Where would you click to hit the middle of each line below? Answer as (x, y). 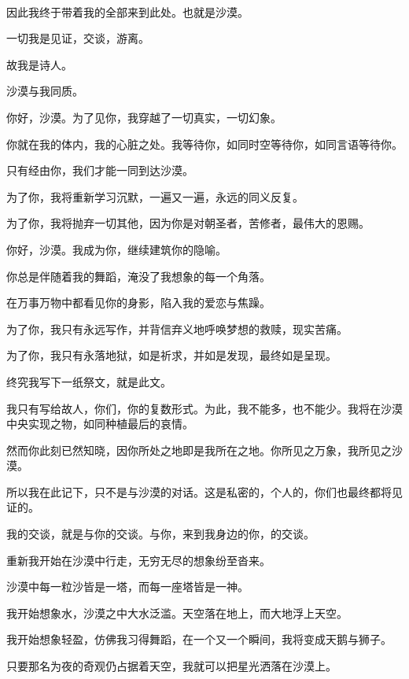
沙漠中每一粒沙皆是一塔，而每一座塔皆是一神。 (127, 587)
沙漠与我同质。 (45, 91)
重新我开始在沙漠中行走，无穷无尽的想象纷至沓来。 (138, 560)
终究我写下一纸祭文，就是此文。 (89, 381)
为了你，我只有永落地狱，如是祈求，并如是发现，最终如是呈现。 (171, 355)
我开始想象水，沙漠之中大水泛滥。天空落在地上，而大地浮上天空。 (177, 613)
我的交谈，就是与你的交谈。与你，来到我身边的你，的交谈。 (160, 534)
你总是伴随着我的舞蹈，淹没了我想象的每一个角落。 (138, 276)
